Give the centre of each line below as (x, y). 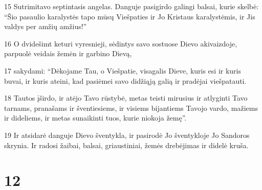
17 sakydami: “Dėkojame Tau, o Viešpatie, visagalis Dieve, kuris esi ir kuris (123, 70)
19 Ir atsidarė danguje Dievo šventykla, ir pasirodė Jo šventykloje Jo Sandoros (127, 135)
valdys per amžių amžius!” (46, 26)
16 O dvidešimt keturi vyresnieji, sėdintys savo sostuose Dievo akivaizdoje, (121, 43)
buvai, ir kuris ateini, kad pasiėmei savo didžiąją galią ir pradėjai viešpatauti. (125, 80)
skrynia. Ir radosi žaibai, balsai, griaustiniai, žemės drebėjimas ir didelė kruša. (126, 145)
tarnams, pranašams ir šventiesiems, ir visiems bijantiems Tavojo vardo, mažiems (131, 108)
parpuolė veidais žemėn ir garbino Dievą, (68, 53)
